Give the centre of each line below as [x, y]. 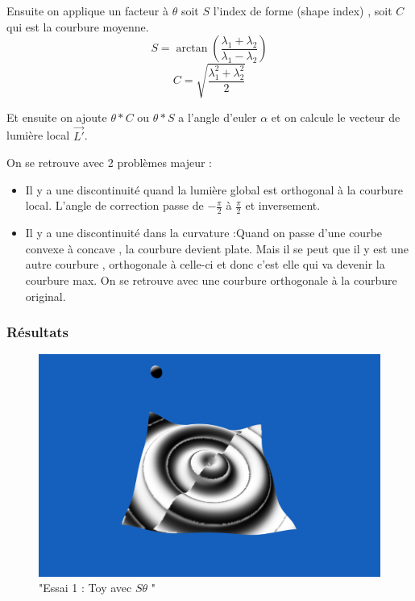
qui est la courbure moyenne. [78, 26]
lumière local [38, 135]
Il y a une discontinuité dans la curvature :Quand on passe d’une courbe [204, 233]
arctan [192, 49]
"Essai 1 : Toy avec [85, 588]
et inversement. [283, 205]
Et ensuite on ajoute [57, 117]
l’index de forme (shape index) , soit [303, 10]
